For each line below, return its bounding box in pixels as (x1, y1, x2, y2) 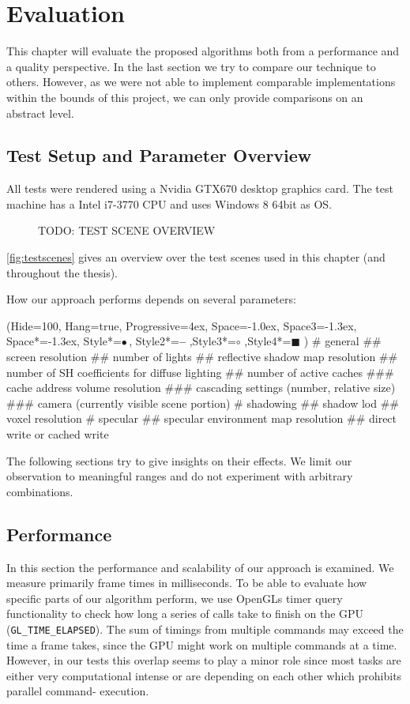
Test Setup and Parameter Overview (6, 143, 312, 168)
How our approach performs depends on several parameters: (6, 291, 296, 307)
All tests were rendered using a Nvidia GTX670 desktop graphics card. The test (6, 180, 393, 197)
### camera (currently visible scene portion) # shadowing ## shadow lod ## (6, 394, 400, 411)
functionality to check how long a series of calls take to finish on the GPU (6, 605, 364, 622)
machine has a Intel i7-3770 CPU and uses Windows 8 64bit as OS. (6, 195, 332, 212)
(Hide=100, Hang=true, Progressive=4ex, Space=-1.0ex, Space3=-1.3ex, (6, 317, 357, 333)
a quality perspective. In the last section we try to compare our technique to (6, 58, 376, 74)
